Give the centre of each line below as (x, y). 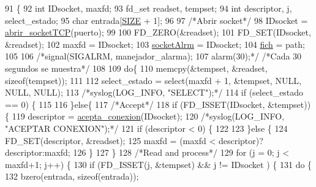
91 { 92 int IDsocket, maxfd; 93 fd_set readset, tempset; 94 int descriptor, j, (149, 8)
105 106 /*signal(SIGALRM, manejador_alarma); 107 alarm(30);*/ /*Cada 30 (153, 56)
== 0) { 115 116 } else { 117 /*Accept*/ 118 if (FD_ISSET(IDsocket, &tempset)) (158, 104)
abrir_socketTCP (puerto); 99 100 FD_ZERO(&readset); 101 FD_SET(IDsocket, (158, 32)
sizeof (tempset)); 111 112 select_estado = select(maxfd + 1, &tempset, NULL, (153, 80)
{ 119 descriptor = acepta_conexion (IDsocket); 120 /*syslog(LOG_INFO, (145, 116)
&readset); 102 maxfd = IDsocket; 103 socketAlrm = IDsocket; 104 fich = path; (155, 44)
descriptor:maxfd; (38, 152)
